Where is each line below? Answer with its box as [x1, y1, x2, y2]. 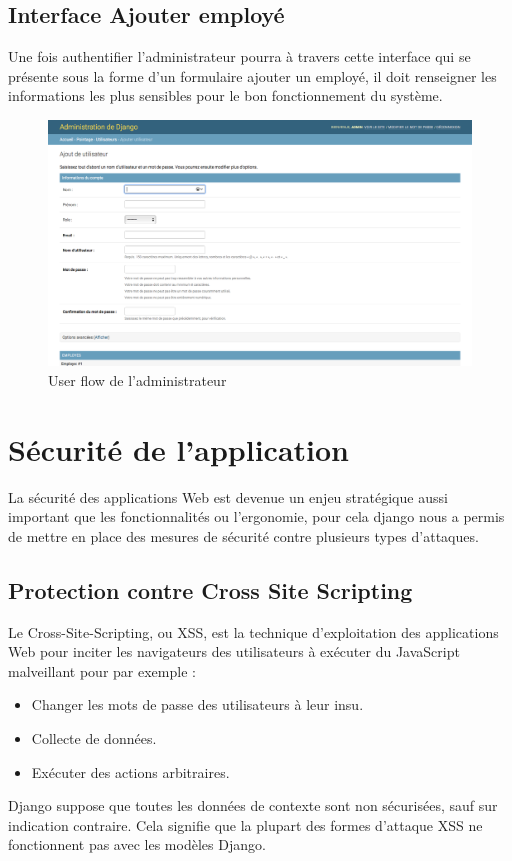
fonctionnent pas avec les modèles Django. [8, 834, 266, 855]
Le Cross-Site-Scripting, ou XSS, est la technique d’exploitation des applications [8, 621, 499, 642]
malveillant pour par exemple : [8, 660, 196, 681]
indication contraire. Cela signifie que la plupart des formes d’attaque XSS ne [8, 814, 483, 835]
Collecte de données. [31, 728, 157, 749]
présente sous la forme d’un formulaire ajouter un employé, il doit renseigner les [8, 65, 497, 86]
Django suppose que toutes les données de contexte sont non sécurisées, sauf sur [8, 795, 498, 816]
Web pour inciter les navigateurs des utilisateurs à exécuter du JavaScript [8, 641, 460, 662]
